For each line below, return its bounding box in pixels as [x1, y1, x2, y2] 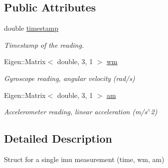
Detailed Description [4, 131, 112, 146]
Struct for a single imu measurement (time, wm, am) [4, 154, 165, 164]
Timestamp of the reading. [4, 39, 84, 50]
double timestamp [4, 23, 58, 33]
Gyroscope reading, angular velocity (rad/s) [4, 73, 135, 83]
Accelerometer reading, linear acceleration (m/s [4, 106, 148, 117]
